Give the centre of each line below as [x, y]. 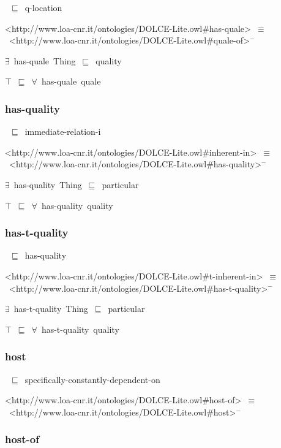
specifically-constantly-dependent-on [92, 379]
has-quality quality [77, 205]
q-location [43, 7]
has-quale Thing [45, 60]
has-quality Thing [48, 184]
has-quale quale [71, 81]
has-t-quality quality [80, 329]
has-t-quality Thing [51, 309]
